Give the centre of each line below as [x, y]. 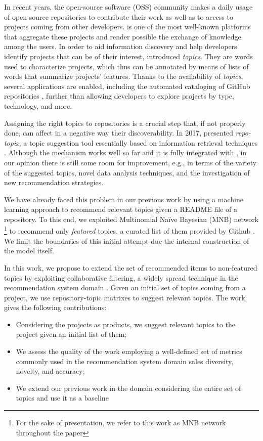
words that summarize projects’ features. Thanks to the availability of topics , [124, 76]
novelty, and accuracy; [50, 371]
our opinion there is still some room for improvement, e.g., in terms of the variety [130, 162]
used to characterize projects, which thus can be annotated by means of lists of [126, 66]
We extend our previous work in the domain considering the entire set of [128, 388]
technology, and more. [38, 105]
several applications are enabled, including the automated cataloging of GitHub [127, 86]
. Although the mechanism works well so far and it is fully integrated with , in [125, 152]
